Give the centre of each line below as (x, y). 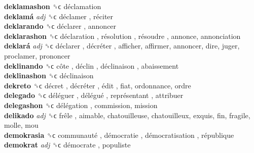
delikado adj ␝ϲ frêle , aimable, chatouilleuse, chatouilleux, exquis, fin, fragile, (127, 115)
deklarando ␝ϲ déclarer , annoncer (60, 26)
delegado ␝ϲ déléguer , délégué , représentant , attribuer (94, 95)
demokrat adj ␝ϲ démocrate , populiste (67, 145)
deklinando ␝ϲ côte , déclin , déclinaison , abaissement (92, 65)
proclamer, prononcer (37, 55)
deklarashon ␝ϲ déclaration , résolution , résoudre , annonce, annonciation (122, 36)
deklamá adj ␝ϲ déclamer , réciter (59, 16)
